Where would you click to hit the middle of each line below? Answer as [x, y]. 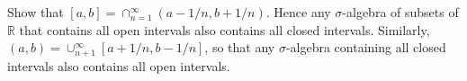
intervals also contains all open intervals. [119, 65]
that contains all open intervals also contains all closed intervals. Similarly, [225, 29]
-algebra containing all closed [366, 47]
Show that [36, 12]
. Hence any [298, 12]
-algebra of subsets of [400, 12]
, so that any [240, 47]
